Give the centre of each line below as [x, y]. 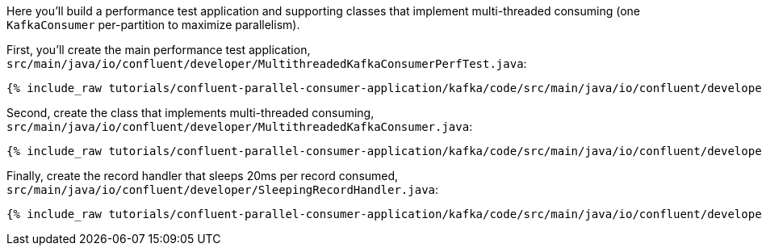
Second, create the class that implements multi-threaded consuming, [190, 113]
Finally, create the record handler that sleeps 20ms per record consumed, [203, 176]
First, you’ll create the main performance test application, [159, 50]
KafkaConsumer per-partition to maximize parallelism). [153, 25]
